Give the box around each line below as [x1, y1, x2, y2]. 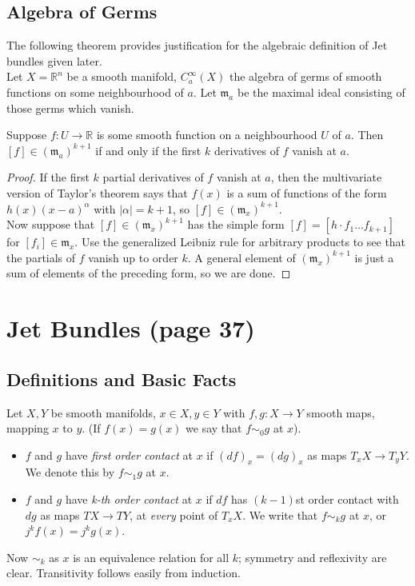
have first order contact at [65, 446, 193, 463]
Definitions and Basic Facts [6, 366, 237, 391]
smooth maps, [306, 404, 375, 421]
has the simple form [187, 216, 285, 233]
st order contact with [295, 491, 399, 508]
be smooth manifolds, [50, 404, 156, 421]
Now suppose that [6, 216, 95, 233]
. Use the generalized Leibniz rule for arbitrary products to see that [74, 233, 406, 250]
